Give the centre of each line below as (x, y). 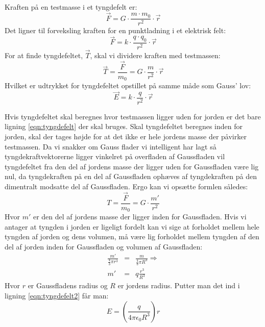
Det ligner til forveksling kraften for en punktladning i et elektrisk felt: (115, 30)
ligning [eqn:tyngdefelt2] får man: (57, 295)
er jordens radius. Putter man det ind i (179, 285)
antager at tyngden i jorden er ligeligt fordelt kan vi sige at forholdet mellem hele (132, 226)
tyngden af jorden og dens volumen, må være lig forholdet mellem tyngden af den (132, 236)
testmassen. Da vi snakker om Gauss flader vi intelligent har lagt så (111, 146)
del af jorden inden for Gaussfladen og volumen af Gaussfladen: (104, 247)
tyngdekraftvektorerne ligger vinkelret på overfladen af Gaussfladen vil (115, 156)
